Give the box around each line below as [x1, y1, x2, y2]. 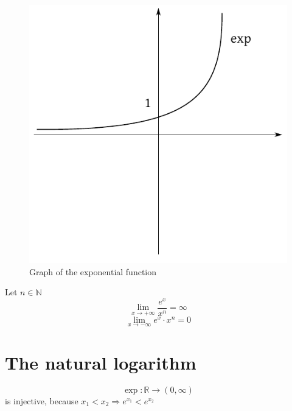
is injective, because [5, 394, 78, 407]
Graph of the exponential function [29, 265, 157, 278]
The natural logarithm [5, 350, 196, 375]
